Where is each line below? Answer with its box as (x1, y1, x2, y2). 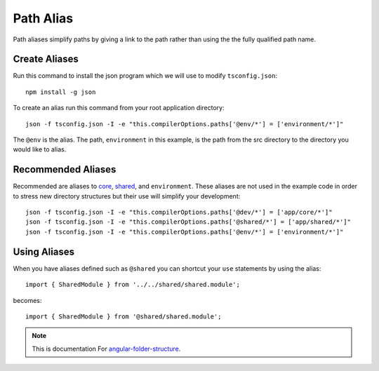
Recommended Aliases (13, 163, 117, 175)
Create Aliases (13, 53, 79, 65)
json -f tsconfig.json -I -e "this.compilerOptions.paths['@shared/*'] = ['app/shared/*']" (25, 218, 351, 226)
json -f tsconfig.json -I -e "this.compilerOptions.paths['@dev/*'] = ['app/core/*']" (25, 208, 333, 217)
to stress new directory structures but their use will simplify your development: (13, 191, 241, 200)
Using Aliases (13, 245, 75, 257)
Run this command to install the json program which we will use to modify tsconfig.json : (13, 72, 277, 80)
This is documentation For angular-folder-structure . (32, 344, 181, 353)
